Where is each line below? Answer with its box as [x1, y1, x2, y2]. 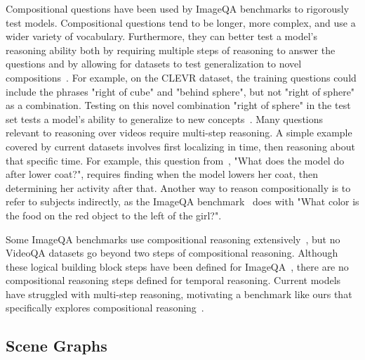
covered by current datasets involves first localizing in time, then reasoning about [6, 139, 355, 153]
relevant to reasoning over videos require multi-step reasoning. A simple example [6, 125, 352, 140]
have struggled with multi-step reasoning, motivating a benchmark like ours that [6, 286, 352, 301]
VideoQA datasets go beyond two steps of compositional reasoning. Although [6, 245, 338, 260]
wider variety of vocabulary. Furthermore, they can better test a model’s [6, 29, 317, 44]
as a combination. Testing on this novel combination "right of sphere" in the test [6, 98, 351, 112]
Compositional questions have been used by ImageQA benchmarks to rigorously [6, 1, 350, 15]
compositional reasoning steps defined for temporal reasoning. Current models [6, 273, 341, 288]
